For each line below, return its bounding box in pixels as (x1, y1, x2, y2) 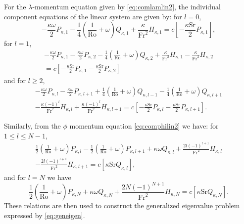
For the (4, 1, 26, 11)
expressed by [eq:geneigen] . (4, 210, 85, 220)
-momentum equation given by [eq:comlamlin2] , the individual (32, 1, 221, 11)
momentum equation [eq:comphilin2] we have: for (69, 120, 219, 131)
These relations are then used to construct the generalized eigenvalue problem (4, 200, 240, 211)
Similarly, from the (4, 120, 61, 131)
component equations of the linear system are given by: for (4, 11, 182, 21)
